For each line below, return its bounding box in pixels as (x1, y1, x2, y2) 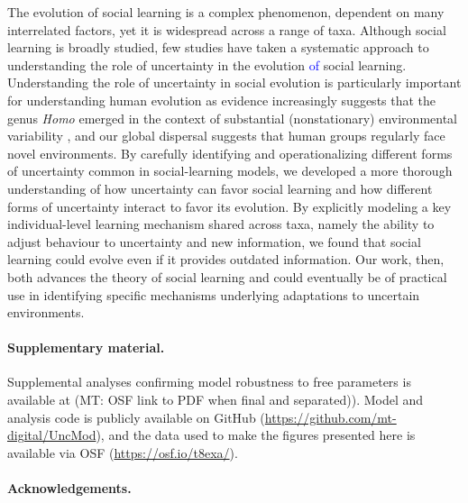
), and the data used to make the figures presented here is (96, 425, 416, 444)
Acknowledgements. (7, 479, 132, 498)
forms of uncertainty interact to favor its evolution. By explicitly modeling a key (7, 197, 452, 215)
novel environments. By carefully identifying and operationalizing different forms (7, 143, 453, 162)
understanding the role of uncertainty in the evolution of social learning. (7, 55, 407, 74)
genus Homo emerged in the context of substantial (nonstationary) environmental (7, 108, 458, 127)
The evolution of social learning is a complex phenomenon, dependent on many (7, 3, 445, 21)
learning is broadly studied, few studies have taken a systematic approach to (7, 38, 429, 57)
